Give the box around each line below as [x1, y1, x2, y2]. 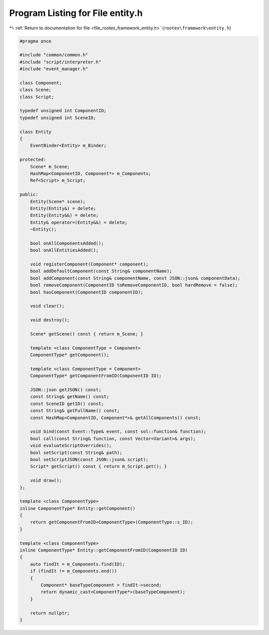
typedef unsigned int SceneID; [19, 115, 97, 121]
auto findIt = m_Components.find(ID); [30, 561, 125, 567]
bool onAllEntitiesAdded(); [30, 247, 99, 253]
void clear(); [30, 303, 65, 309]
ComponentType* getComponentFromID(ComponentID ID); [30, 373, 162, 379]
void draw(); [30, 477, 62, 483]
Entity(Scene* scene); [30, 198, 86, 204]
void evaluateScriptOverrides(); [30, 443, 112, 449]
